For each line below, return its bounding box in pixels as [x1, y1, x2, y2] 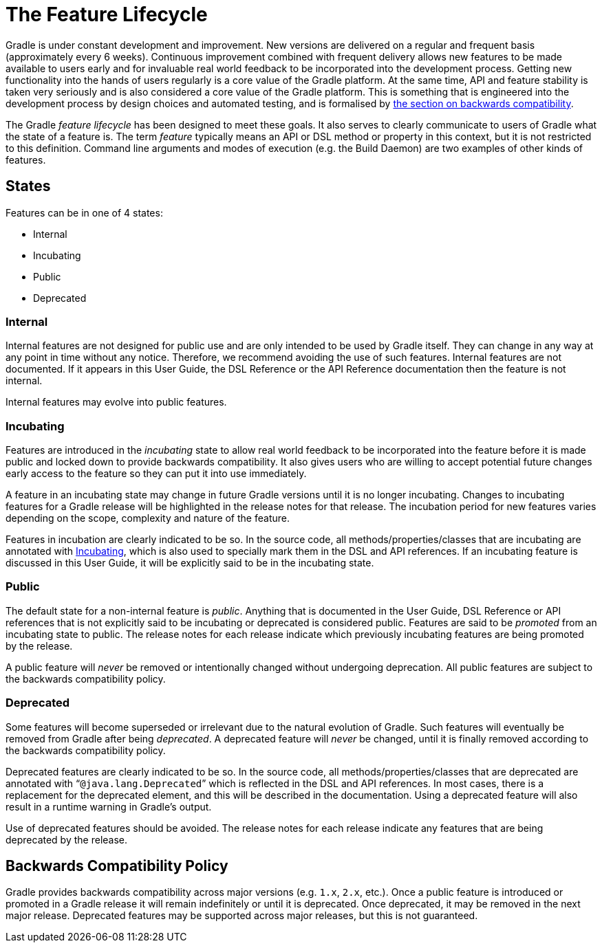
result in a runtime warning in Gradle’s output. [6, 800, 212, 813]
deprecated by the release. [6, 833, 128, 846]
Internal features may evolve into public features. [6, 396, 227, 408]
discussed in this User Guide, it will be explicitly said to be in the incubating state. [6, 557, 374, 569]
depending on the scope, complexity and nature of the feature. [6, 512, 290, 525]
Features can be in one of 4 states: [6, 206, 163, 219]
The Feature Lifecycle [6, 3, 208, 26]
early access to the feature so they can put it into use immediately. [6, 467, 307, 480]
